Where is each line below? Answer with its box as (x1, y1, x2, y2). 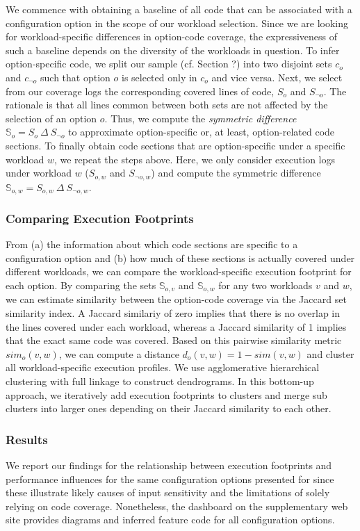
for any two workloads (218, 278, 313, 293)
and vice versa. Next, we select (211, 70, 343, 84)
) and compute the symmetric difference (151, 165, 321, 180)
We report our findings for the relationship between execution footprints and (6, 458, 332, 473)
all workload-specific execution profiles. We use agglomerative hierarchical (6, 360, 320, 375)
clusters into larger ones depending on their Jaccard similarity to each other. (6, 401, 332, 416)
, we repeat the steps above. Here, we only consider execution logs (54, 152, 335, 166)
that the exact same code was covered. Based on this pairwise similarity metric (6, 333, 342, 348)
